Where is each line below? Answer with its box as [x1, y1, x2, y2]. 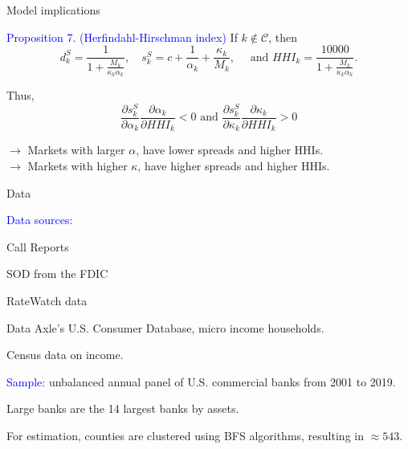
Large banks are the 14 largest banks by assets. [6, 400, 239, 417]
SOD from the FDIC [6, 265, 108, 282]
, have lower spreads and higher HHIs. [136, 141, 324, 158]
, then [268, 28, 297, 45]
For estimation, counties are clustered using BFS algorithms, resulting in [6, 427, 364, 443]
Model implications [6, 2, 100, 18]
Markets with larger [27, 141, 125, 158]
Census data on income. [6, 346, 124, 363]
